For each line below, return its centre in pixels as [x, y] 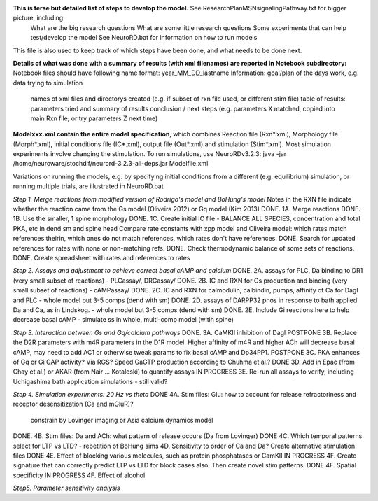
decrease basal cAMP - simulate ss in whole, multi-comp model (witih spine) [124, 320]
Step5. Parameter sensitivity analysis [66, 488]
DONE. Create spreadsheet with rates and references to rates [101, 257]
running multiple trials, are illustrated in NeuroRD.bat [88, 186]
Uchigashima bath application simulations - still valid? [90, 381]
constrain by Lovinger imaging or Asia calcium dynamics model [122, 420]
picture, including [38, 18]
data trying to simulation [48, 83]
